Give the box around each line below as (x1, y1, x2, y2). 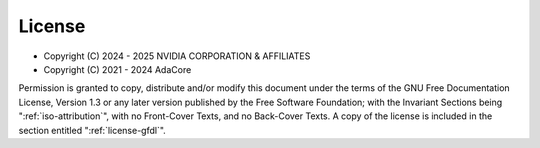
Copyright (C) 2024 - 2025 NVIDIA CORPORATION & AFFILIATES (43, 50, 311, 62)
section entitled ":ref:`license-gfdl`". (18, 124, 167, 136)
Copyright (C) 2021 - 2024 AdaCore (43, 63, 192, 75)
